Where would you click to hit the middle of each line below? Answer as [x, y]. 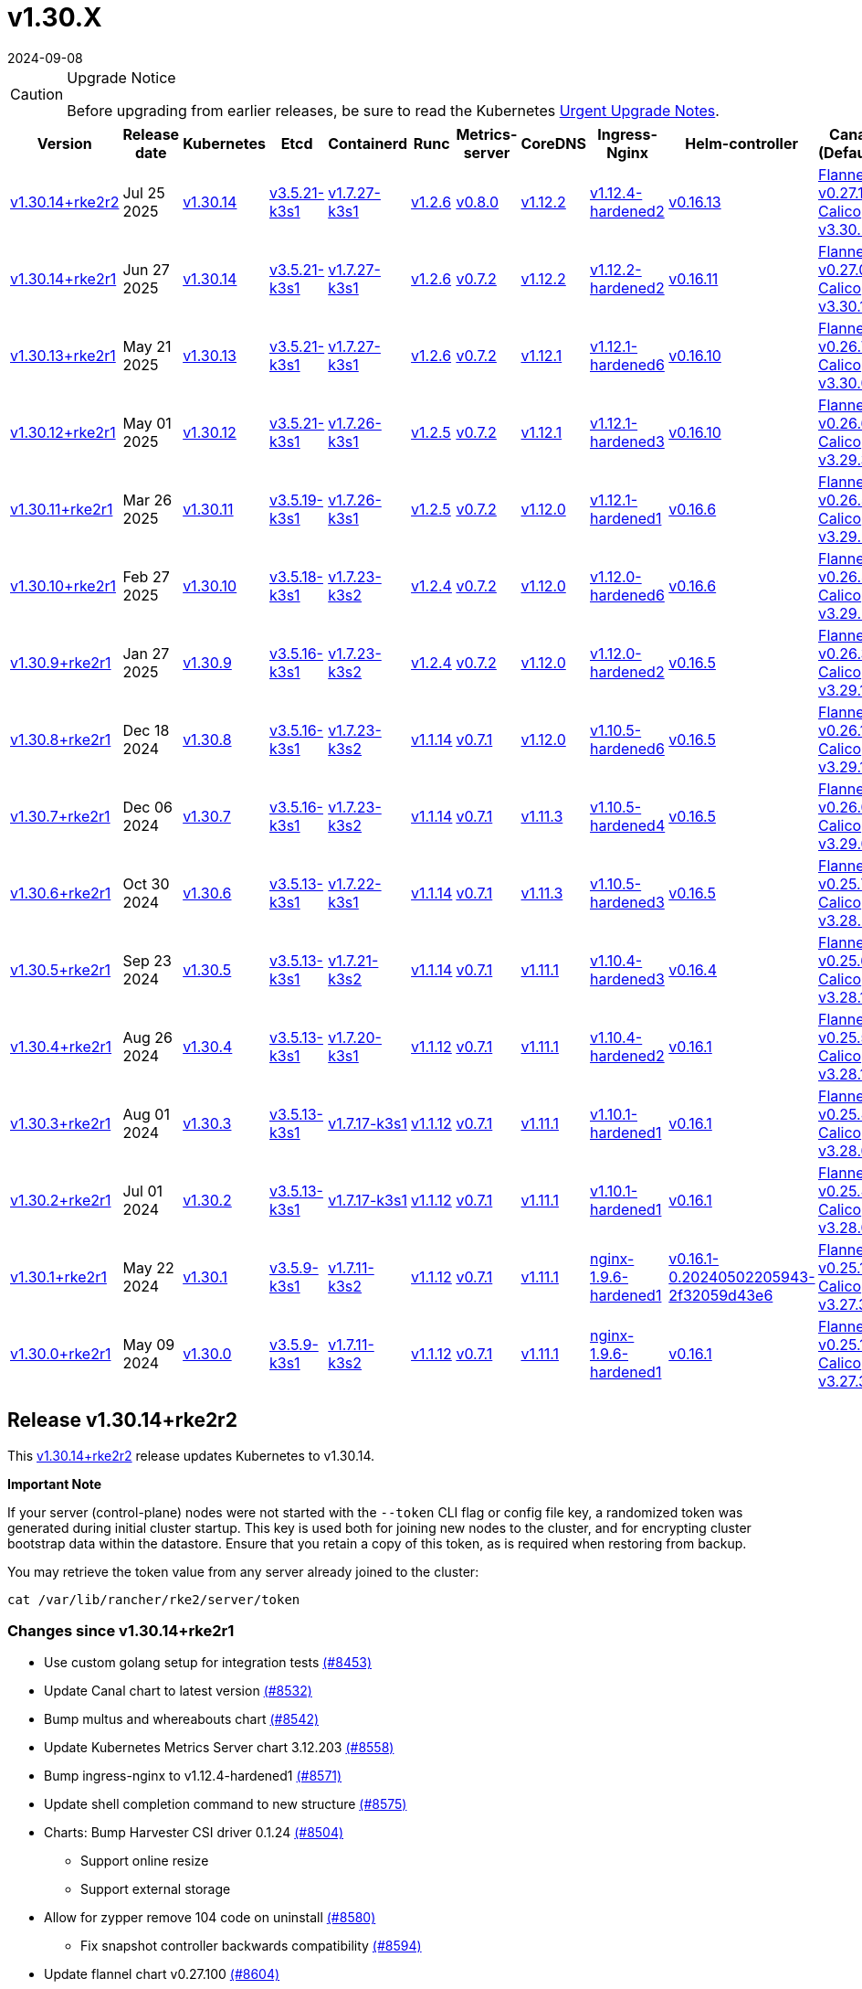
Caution [37, 94]
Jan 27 [146, 653]
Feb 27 [146, 576]
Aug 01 [146, 1114]
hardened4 [628, 825]
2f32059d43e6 [721, 1295]
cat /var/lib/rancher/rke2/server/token [154, 1599]
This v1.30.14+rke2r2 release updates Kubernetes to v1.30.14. [191, 1455]
